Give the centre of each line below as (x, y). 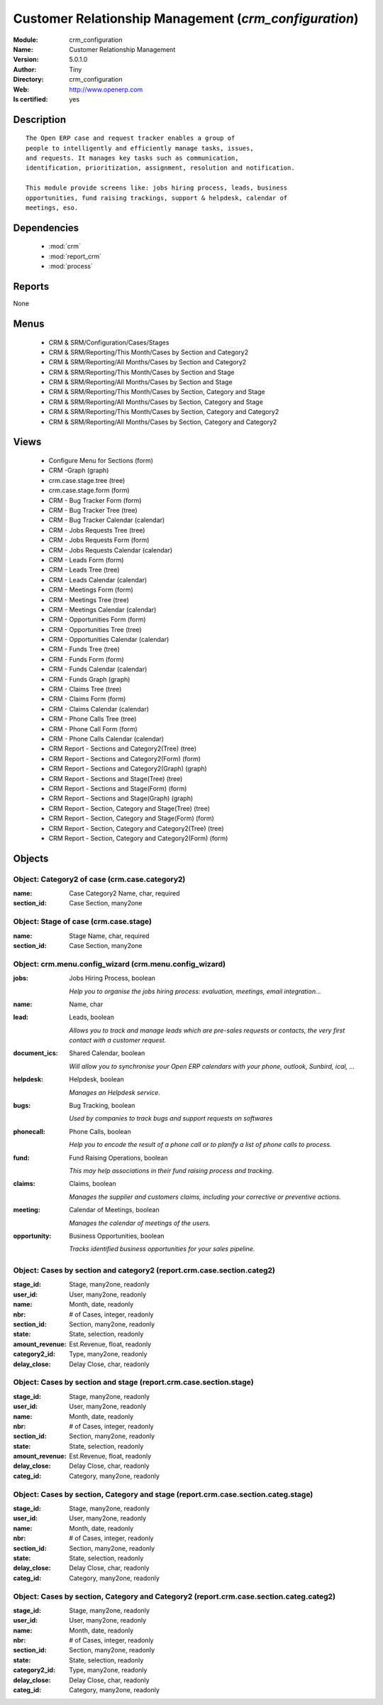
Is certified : (30, 99)
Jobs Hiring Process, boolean (112, 978)
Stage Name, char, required (109, 936)
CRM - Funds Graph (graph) (89, 679)
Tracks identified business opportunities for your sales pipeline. (162, 1249)
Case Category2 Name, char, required (124, 893)
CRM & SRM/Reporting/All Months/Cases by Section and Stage (141, 382)
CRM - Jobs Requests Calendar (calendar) (111, 550)
